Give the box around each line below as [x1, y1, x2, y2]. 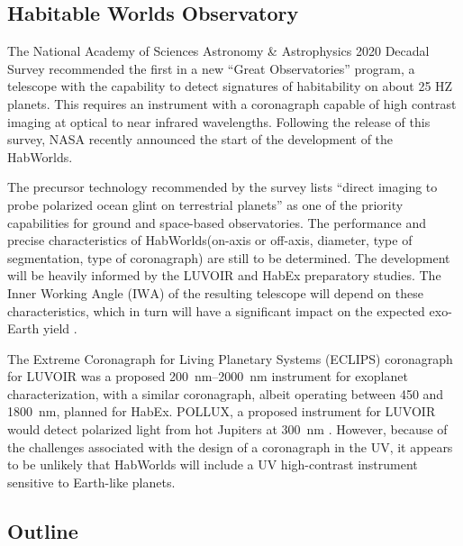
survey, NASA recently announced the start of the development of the [7, 130, 394, 149]
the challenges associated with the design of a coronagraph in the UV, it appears [7, 437, 453, 456]
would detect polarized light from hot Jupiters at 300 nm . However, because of [7, 420, 448, 439]
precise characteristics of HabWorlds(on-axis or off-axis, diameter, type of [7, 231, 413, 250]
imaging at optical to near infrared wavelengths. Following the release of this [7, 112, 431, 131]
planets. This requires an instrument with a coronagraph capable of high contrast [7, 94, 457, 113]
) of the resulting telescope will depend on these [159, 283, 423, 302]
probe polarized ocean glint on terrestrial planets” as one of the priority [7, 195, 404, 214]
